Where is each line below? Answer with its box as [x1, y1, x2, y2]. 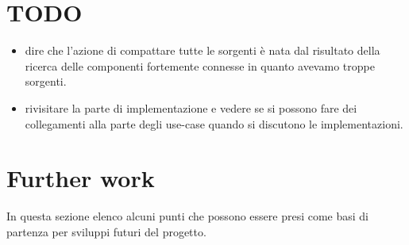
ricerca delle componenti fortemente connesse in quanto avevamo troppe [25, 57, 375, 74]
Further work [6, 162, 155, 194]
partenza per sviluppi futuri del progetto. [6, 223, 206, 239]
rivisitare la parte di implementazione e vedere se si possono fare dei [25, 99, 357, 116]
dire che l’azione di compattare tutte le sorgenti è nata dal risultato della [25, 42, 380, 59]
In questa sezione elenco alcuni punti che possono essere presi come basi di [6, 208, 369, 224]
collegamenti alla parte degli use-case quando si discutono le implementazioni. [25, 115, 403, 132]
